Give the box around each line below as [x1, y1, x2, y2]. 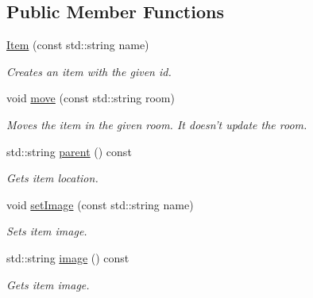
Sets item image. [6, 223, 87, 239]
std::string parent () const [6, 143, 132, 159]
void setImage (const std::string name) [6, 196, 194, 212]
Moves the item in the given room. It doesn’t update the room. [6, 116, 307, 132]
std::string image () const [6, 249, 129, 266]
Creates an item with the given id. [6, 63, 172, 79]
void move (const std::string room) [6, 90, 175, 106]
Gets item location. [6, 170, 99, 186]
